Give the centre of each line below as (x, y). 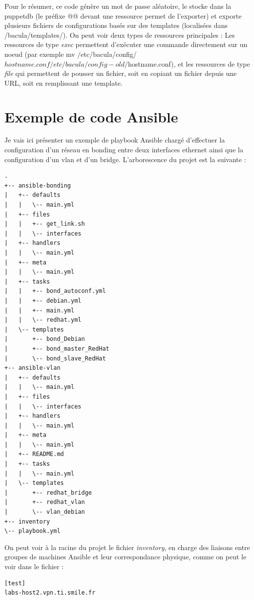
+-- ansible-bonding (38, 185)
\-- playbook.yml (32, 531)
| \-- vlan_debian (45, 512)
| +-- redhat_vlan (45, 502)
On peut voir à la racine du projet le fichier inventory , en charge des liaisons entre (127, 547)
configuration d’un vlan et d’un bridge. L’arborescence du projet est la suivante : (125, 159)
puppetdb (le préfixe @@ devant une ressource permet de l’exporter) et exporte (123, 15)
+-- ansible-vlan (32, 368)
